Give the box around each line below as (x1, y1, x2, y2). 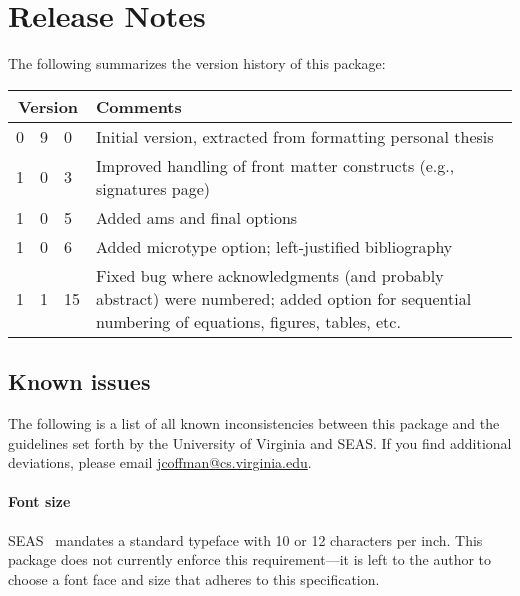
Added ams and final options (96, 205, 298, 229)
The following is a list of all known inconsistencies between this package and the (8, 412, 500, 433)
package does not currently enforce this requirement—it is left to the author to (8, 549, 492, 570)
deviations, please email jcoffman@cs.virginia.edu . (8, 452, 312, 473)
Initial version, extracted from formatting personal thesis (96, 124, 494, 148)
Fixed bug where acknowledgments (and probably (96, 263, 444, 287)
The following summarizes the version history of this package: (8, 53, 386, 74)
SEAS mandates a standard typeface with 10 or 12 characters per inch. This (8, 529, 483, 550)
